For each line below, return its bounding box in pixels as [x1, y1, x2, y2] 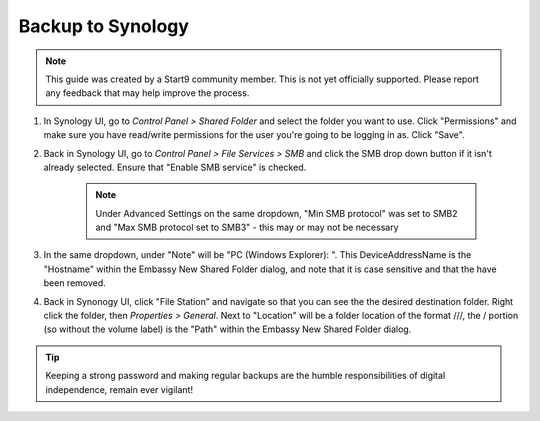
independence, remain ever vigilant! [45, 383, 194, 395]
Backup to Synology [18, 15, 190, 37]
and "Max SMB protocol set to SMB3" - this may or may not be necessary [95, 221, 399, 234]
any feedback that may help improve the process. [45, 87, 250, 99]
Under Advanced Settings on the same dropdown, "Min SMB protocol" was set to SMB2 [95, 207, 458, 219]
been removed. [43, 277, 107, 289]
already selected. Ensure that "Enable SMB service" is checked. [43, 161, 307, 173]
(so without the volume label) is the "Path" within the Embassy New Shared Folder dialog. [43, 323, 412, 335]
